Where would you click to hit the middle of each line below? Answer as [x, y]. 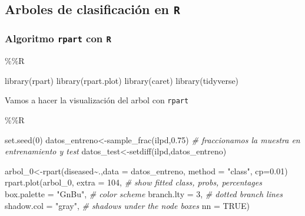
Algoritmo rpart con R [58, 38]
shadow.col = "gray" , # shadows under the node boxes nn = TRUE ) [127, 205]
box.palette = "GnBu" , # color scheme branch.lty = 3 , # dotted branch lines [144, 193]
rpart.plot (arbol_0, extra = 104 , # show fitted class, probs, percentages [133, 182]
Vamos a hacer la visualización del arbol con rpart [97, 100]
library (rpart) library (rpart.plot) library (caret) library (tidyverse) [122, 80]
